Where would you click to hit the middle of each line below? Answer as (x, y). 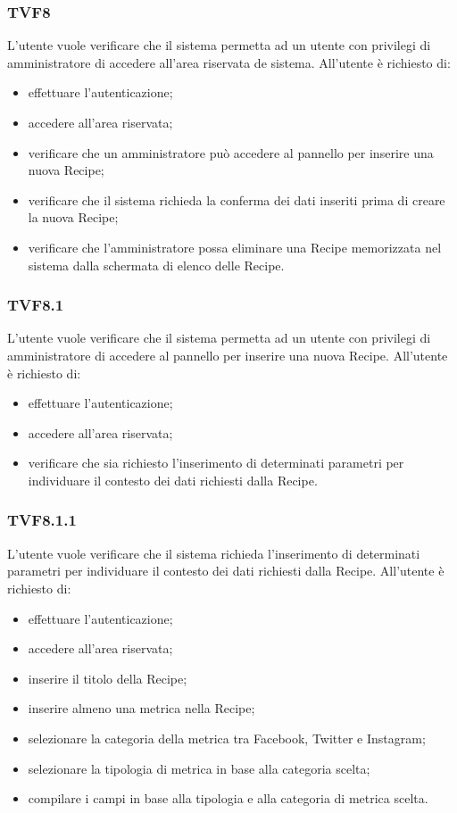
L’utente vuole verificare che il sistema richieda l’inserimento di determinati (214, 553)
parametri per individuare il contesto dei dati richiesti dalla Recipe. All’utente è (226, 571)
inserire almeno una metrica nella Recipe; (141, 708)
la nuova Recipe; (73, 217)
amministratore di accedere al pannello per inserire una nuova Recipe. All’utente (228, 355)
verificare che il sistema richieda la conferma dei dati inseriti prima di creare (237, 199)
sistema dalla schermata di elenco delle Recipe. (156, 265)
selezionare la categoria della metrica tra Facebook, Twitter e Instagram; (227, 738)
